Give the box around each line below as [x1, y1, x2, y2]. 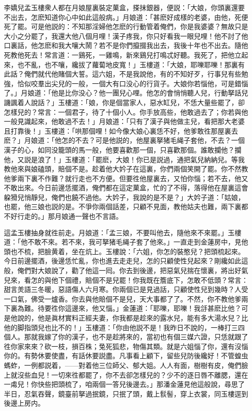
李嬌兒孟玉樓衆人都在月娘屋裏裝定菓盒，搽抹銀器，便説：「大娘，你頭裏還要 [4, 2, 245, 12]
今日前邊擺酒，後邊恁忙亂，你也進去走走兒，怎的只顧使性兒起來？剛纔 [4, 256, 228, 266]
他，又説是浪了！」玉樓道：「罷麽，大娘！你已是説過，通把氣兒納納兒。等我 [4, 154, 245, 164]
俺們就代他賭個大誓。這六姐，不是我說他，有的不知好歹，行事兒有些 [24, 69, 241, 79]
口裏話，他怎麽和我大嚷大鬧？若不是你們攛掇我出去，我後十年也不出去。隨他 [4, 40, 248, 50]
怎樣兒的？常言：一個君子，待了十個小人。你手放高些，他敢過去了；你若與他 [4, 107, 248, 117]
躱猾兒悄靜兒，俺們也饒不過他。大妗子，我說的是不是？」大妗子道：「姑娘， [4, 192, 245, 202]
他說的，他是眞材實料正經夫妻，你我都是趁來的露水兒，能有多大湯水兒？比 [10, 313, 248, 322]
